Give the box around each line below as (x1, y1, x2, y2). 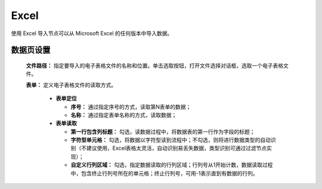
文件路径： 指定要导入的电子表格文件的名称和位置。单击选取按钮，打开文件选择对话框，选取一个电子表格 (26, 62, 283, 69)
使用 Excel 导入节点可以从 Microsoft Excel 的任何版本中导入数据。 (11, 30, 173, 37)
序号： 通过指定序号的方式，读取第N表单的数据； (70, 103, 191, 110)
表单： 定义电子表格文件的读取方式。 (26, 81, 116, 89)
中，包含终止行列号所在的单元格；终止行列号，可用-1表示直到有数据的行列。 (70, 169, 259, 177)
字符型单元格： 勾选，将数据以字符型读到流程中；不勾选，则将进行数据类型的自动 (70, 137, 271, 144)
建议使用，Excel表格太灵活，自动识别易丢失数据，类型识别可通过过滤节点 (86, 144, 267, 152)
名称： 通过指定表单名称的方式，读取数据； (70, 111, 177, 118)
